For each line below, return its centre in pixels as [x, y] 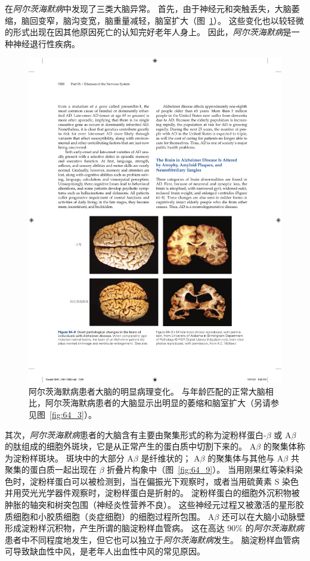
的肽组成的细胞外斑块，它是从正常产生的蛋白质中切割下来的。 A [131, 446]
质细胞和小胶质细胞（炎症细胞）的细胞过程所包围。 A [110, 516]
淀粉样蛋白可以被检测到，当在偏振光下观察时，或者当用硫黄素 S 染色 [164, 481]
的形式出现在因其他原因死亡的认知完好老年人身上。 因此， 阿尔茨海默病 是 [148, 32]
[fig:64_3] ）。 [73, 414]
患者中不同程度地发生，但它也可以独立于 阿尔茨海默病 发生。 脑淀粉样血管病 [152, 539]
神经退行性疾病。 [46, 43]
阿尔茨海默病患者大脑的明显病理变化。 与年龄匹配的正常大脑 [147, 391]
